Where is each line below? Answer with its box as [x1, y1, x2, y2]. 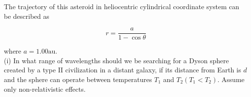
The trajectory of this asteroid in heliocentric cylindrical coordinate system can [4, 1, 239, 11]
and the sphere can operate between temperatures [4, 74, 152, 84]
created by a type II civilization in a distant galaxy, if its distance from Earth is [4, 65, 241, 75]
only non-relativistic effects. [4, 83, 86, 94]
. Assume [217, 74, 245, 84]
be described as [4, 11, 49, 21]
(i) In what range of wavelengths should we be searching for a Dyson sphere [4, 55, 229, 65]
